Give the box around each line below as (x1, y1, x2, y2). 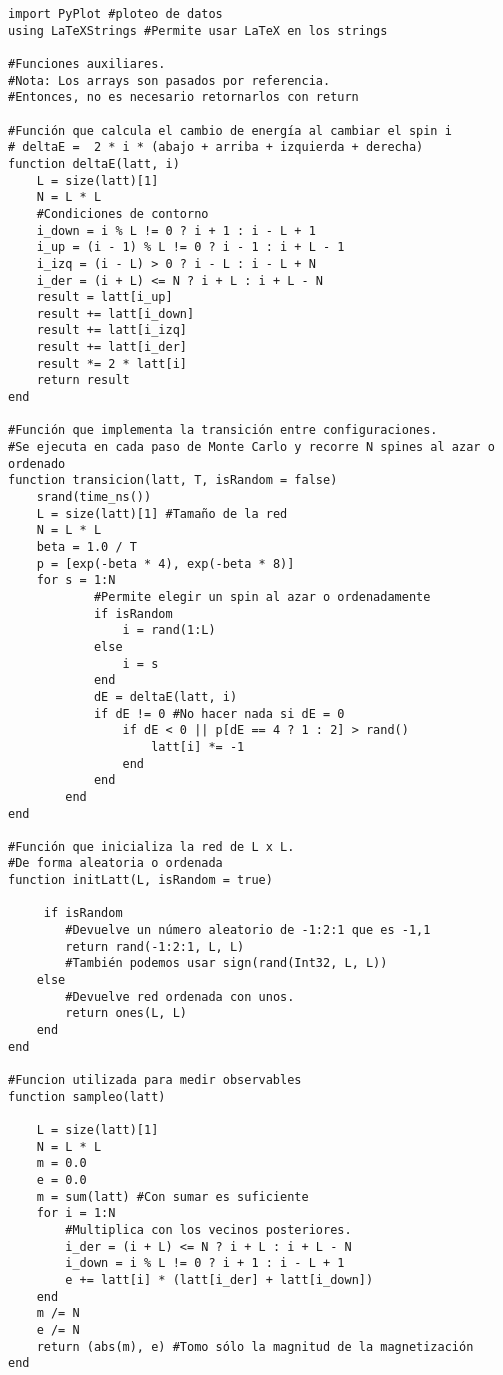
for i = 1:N (36, 1206, 116, 1221)
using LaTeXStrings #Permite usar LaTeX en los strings (8, 23, 388, 38)
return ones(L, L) (65, 1006, 187, 1021)
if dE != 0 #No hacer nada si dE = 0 (93, 706, 345, 721)
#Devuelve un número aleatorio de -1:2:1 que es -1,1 (65, 923, 431, 938)
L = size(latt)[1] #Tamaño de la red (36, 506, 288, 521)
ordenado (8, 456, 66, 471)
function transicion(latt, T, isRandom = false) (8, 473, 338, 488)
